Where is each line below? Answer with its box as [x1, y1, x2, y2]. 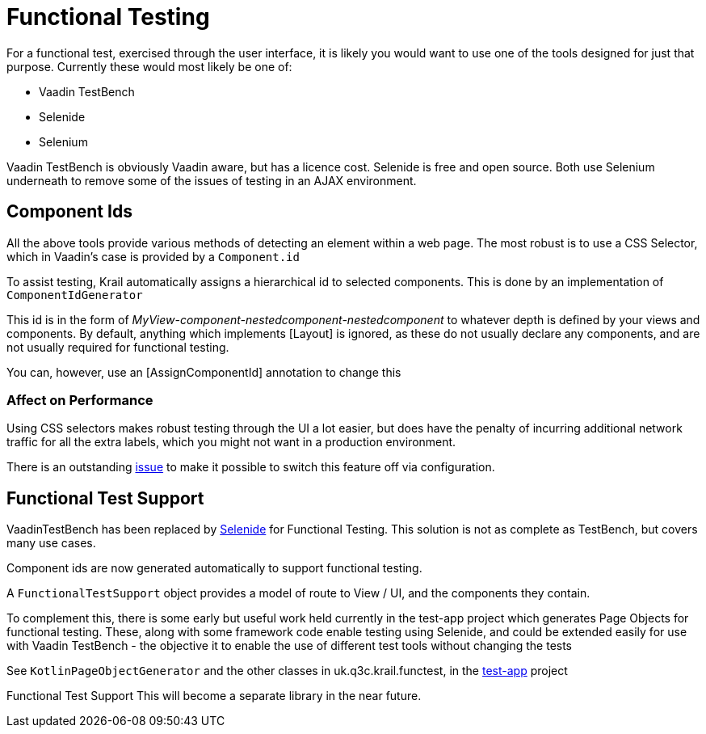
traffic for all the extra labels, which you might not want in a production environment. [6, 435, 456, 449]
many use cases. [6, 536, 96, 550]
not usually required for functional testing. [6, 340, 229, 354]
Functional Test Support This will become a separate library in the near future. [6, 689, 422, 703]
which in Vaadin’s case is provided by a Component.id [6, 249, 300, 264]
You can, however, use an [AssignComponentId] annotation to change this [6, 365, 401, 379]
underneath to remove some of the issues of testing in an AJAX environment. [6, 173, 417, 188]
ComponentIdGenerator [6, 288, 143, 302]
